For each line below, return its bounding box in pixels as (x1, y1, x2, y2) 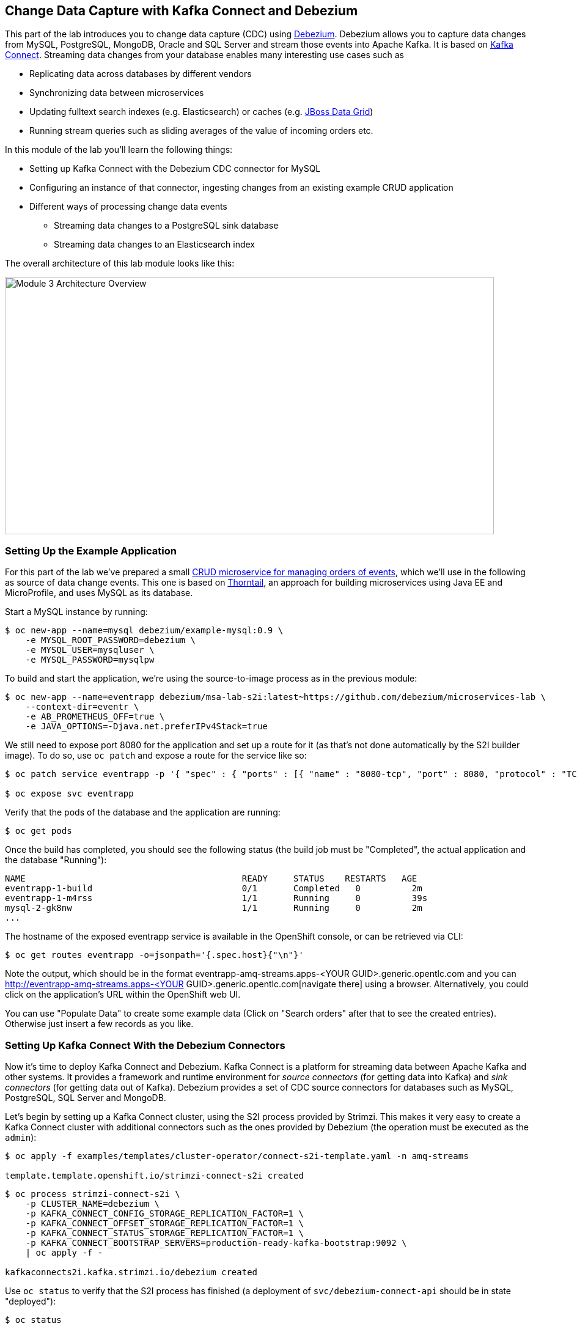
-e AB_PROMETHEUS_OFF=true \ (25, 712, 165, 722)
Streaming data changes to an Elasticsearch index (54, 239, 255, 250)
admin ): (5, 1132, 37, 1143)
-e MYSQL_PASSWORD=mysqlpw (25, 655, 155, 665)
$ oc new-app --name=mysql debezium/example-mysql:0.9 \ (5, 625, 284, 636)
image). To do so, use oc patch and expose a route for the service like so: (5, 750, 307, 761)
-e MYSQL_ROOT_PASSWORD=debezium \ (25, 635, 196, 646)
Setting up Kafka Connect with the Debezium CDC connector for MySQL (29, 163, 321, 174)
